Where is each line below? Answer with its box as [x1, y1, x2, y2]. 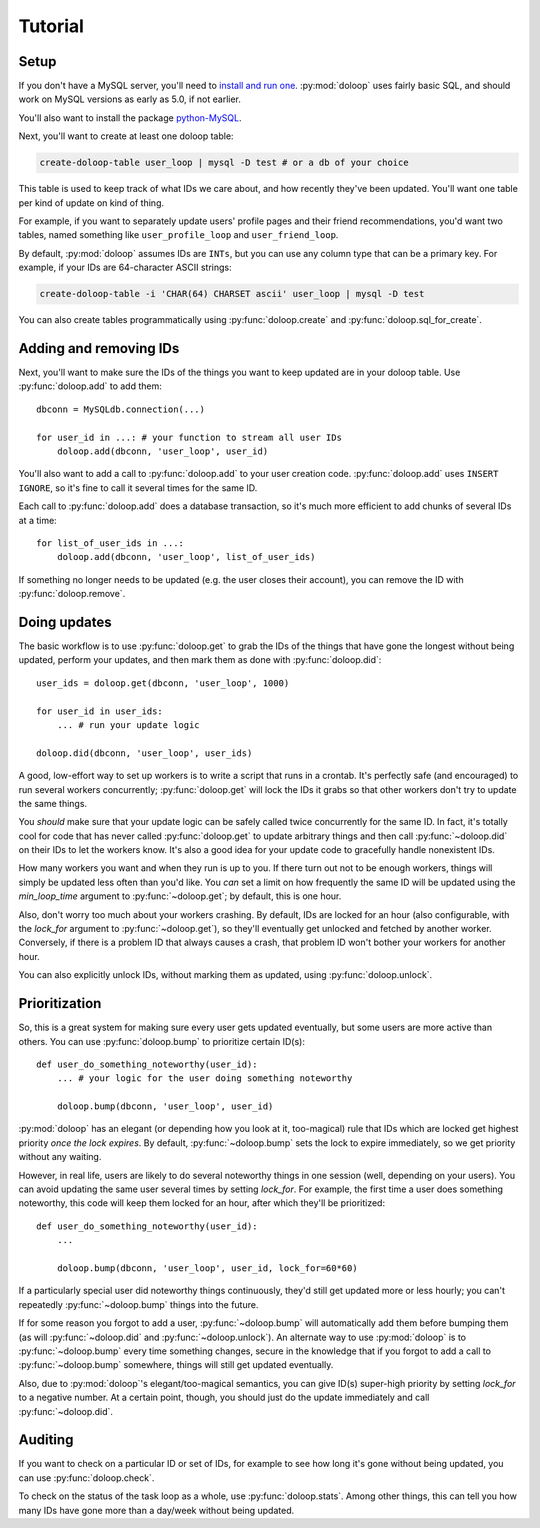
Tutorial [18, 15, 85, 37]
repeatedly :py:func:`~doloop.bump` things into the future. [18, 1298, 259, 1310]
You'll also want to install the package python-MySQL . [18, 111, 242, 124]
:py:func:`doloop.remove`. [18, 588, 126, 600]
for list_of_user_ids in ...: [36, 537, 185, 549]
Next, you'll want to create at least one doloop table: [18, 130, 234, 142]
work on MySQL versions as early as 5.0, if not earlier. [18, 93, 242, 105]
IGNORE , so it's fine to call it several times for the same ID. [18, 481, 258, 494]
